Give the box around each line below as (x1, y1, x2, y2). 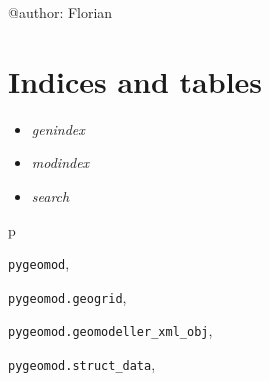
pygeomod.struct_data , (8, 354, 156, 375)
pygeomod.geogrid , (8, 286, 127, 307)
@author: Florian (8, 2, 113, 22)
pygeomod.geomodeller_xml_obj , (8, 320, 213, 341)
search (31, 185, 70, 206)
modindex (31, 152, 90, 173)
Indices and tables (8, 60, 263, 101)
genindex (31, 118, 85, 139)
